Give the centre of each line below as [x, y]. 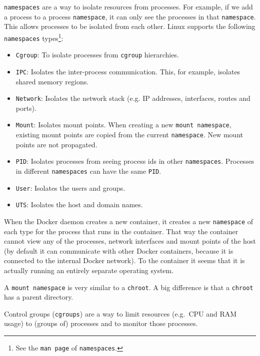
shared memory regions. [52, 81]
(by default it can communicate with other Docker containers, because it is [119, 250]
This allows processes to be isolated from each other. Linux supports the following [130, 26]
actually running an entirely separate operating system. [89, 270]
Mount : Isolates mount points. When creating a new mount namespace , [123, 125]
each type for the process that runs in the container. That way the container [121, 231]
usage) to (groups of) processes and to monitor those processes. [101, 323]
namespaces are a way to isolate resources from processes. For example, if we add [128, 6]
